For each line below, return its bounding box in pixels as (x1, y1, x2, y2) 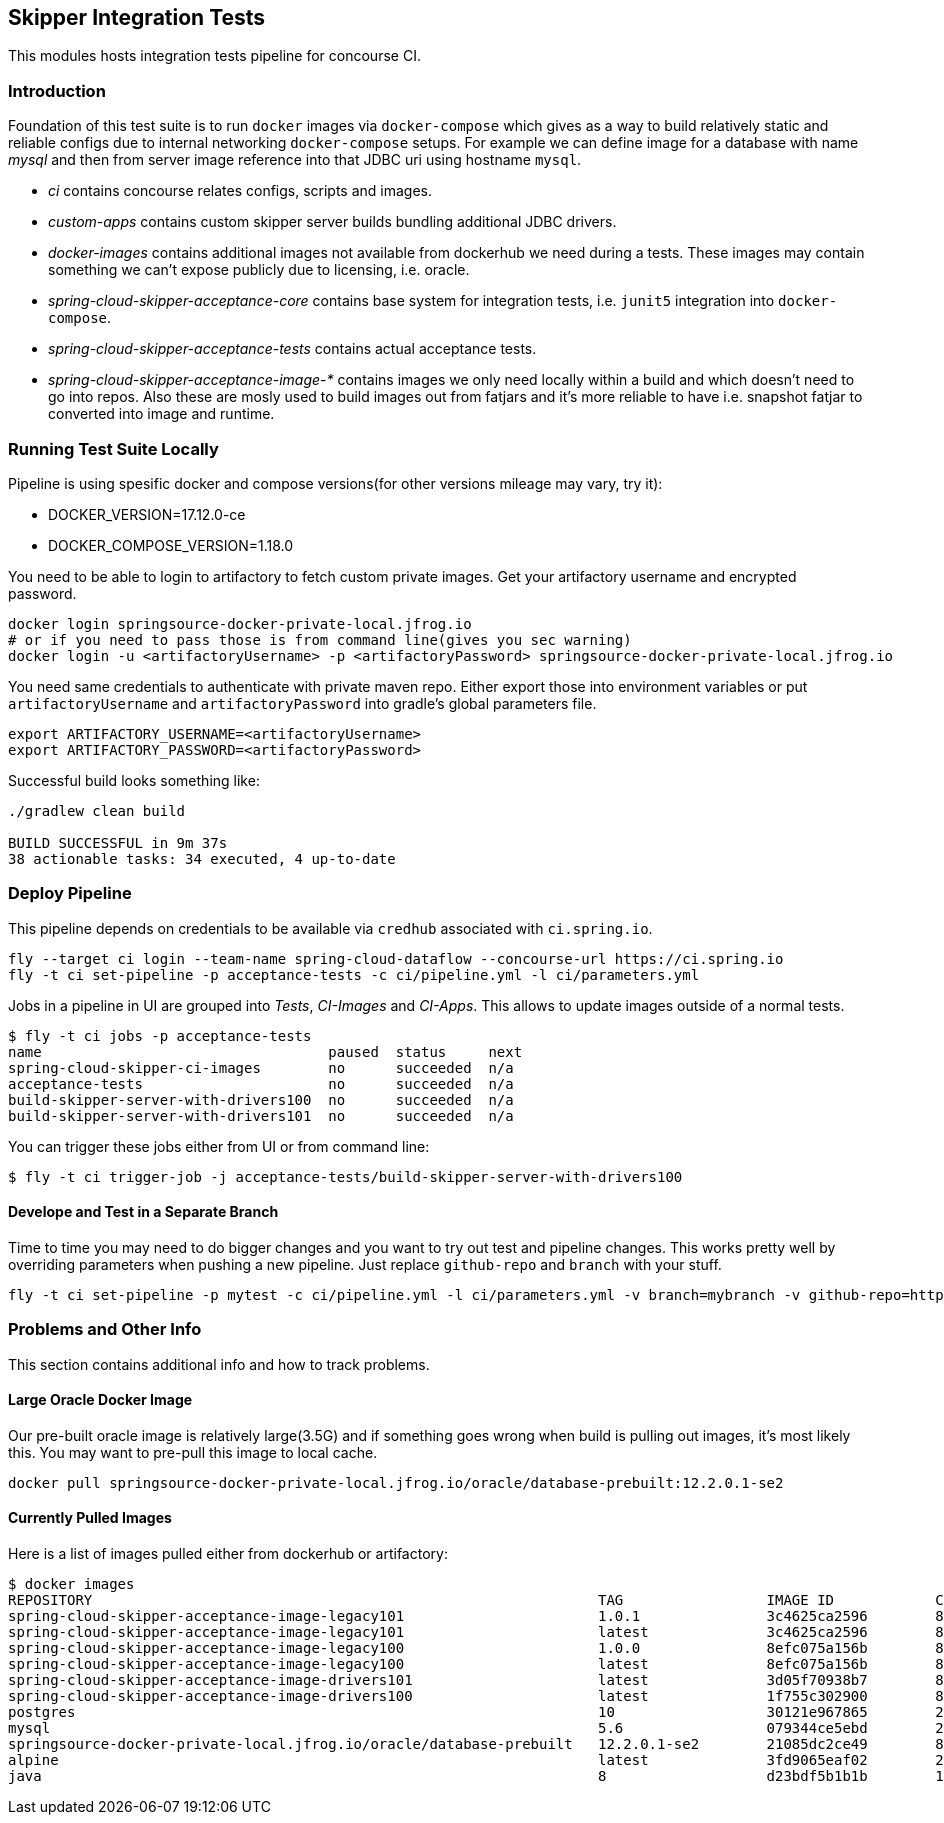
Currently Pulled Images (8, 1509, 172, 1527)
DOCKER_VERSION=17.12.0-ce (48, 505, 246, 523)
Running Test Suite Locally (8, 438, 219, 459)
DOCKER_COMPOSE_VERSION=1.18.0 (48, 536, 294, 554)
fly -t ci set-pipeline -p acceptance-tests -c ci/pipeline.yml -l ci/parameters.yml (8, 966, 700, 983)
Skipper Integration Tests (8, 5, 266, 30)
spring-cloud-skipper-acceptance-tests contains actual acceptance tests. (48, 340, 537, 358)
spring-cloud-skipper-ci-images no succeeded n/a (8, 1059, 514, 1076)
